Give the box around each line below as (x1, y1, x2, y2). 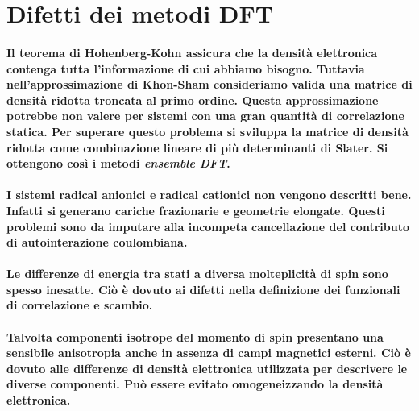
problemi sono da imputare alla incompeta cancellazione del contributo (6, 218, 409, 235)
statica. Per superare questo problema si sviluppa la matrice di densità (6, 122, 409, 139)
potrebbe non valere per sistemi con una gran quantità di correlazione (6, 107, 404, 124)
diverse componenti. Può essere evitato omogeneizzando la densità (6, 376, 384, 392)
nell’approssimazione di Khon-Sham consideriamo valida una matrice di (6, 76, 413, 93)
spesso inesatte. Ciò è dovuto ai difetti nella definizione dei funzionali (6, 280, 400, 297)
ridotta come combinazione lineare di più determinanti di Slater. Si (6, 139, 388, 156)
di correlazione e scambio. (6, 297, 153, 313)
